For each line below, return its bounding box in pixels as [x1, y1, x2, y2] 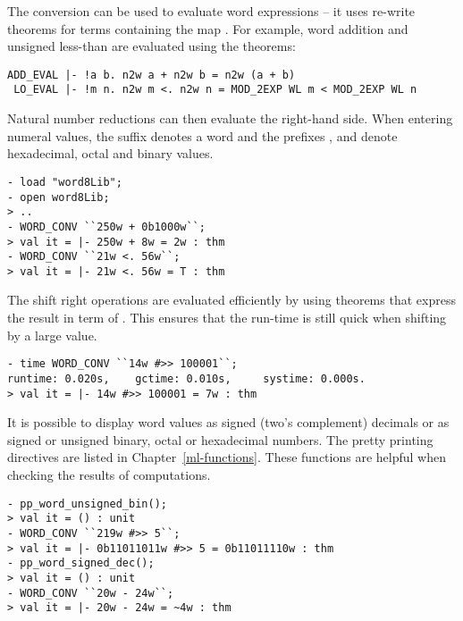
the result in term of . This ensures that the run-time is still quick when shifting [7, 308, 447, 327]
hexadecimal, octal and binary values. [7, 144, 214, 163]
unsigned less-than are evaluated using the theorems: [7, 37, 296, 55]
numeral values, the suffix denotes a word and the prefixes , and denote [7, 126, 398, 145]
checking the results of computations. [7, 466, 211, 483]
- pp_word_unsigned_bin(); [7, 497, 167, 510]
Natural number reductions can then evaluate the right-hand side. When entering [7, 109, 453, 128]
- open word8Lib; [7, 190, 110, 204]
